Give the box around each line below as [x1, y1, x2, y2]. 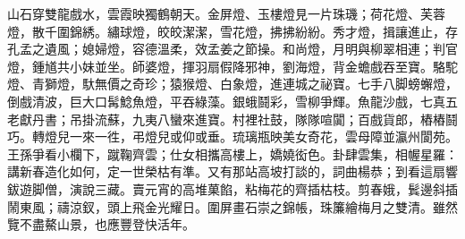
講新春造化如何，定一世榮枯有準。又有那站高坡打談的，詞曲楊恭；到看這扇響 [7, 162, 458, 181]
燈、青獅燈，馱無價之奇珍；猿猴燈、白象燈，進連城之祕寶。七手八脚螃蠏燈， [7, 74, 458, 93]
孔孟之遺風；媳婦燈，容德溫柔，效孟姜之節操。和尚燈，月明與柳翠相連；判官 [7, 39, 458, 58]
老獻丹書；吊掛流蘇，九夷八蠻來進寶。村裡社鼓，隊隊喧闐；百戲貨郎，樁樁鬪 [7, 109, 458, 128]
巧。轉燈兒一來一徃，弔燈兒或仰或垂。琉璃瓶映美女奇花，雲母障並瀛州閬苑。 [7, 127, 458, 146]
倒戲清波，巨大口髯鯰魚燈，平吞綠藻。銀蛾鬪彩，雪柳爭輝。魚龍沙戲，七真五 [7, 91, 458, 110]
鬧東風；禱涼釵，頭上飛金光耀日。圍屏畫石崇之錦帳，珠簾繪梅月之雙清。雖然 [7, 197, 458, 216]
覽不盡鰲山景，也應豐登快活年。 [7, 215, 195, 234]
